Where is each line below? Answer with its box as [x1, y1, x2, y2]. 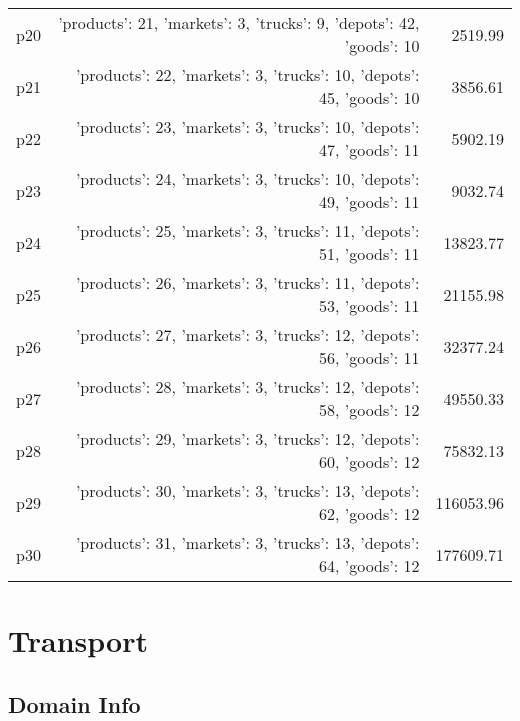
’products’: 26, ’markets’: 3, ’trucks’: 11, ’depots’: [75, 271, 420, 294]
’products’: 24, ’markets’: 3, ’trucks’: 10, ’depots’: [75, 167, 420, 190]
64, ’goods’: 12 [319, 554, 420, 577]
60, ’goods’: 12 [319, 450, 420, 473]
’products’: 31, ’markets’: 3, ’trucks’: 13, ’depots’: [75, 531, 420, 554]
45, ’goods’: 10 [319, 86, 420, 109]
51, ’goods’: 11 [319, 242, 420, 265]
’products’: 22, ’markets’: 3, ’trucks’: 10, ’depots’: [75, 63, 420, 86]
